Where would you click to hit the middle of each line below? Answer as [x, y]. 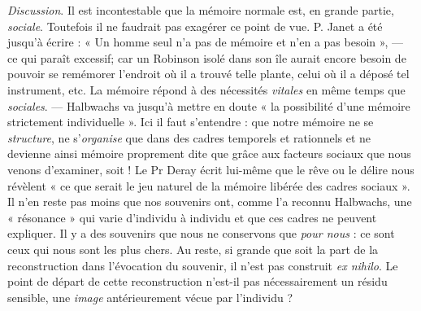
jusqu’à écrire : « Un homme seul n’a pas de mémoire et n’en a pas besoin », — [205, 42]
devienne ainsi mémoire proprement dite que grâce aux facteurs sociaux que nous [209, 153]
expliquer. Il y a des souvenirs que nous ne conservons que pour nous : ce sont [201, 233]
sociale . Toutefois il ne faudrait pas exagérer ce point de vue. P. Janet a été [195, 26]
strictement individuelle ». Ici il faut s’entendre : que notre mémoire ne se [191, 122]
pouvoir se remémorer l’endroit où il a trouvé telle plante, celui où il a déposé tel [208, 74]
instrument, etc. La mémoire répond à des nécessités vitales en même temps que [206, 89]
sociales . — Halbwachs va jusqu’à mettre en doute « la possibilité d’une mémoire [209, 105]
